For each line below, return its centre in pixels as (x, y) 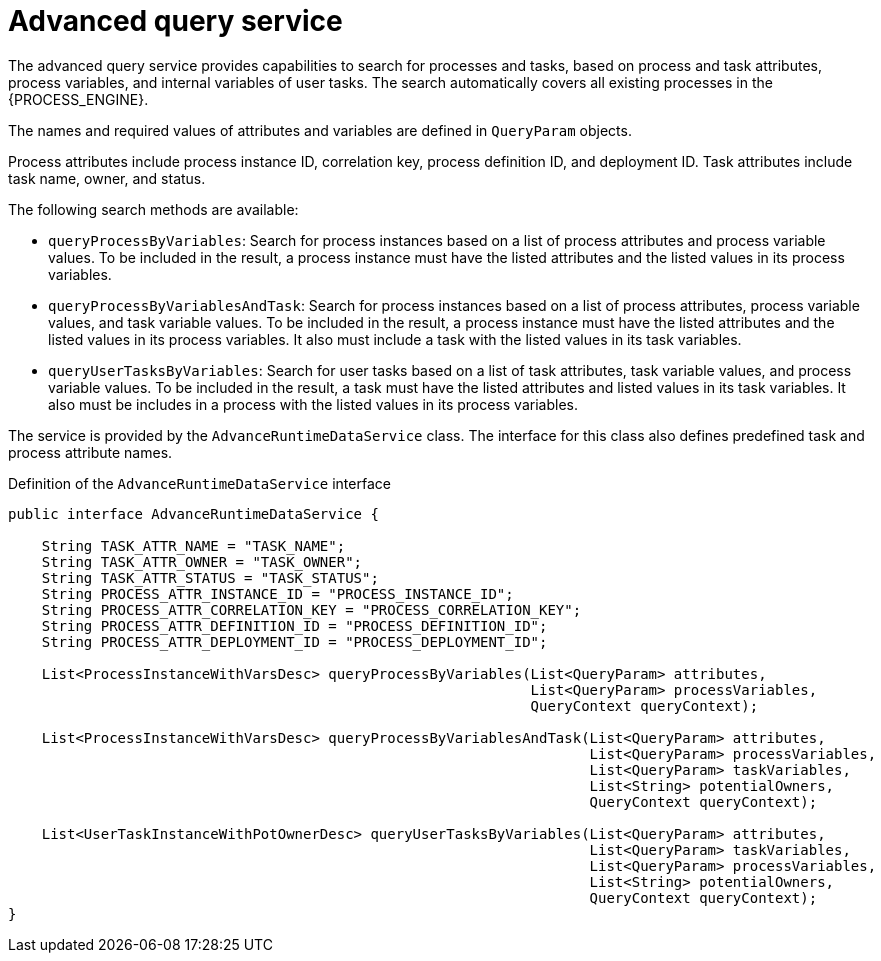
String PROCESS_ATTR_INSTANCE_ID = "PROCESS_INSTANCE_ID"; (277, 593)
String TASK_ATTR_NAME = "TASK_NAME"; (193, 545)
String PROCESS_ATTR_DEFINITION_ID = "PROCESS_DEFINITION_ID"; (294, 625)
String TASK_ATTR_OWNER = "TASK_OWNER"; (202, 561)
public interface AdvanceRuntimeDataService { (193, 513)
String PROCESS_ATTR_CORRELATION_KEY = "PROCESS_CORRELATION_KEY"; (311, 609)
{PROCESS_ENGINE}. (78, 99)
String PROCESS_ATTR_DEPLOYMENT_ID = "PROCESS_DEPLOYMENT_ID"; (294, 641)
